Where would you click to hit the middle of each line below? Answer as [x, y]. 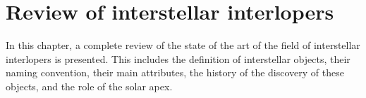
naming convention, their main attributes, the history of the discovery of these [175, 72]
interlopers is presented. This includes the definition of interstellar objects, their [178, 58]
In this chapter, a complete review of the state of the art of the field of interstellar [183, 45]
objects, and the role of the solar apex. [89, 86]
